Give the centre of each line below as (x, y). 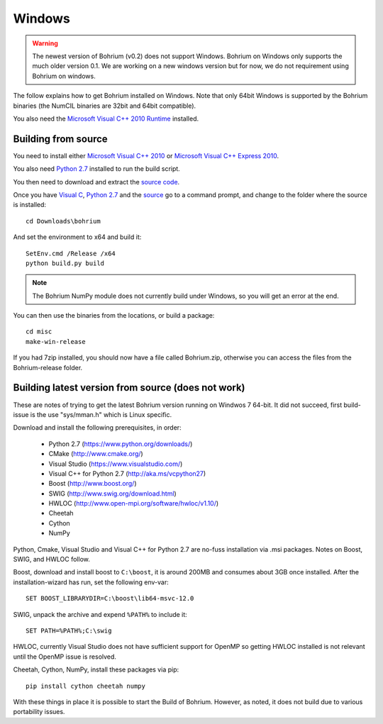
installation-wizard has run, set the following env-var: (91, 582)
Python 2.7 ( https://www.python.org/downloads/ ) (121, 444)
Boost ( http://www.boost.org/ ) (93, 484)
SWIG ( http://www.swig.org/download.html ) (112, 494)
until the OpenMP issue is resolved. (65, 657)
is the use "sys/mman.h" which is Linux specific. (101, 414)
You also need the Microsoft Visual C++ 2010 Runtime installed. (106, 118)
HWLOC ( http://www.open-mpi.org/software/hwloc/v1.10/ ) (134, 503)
